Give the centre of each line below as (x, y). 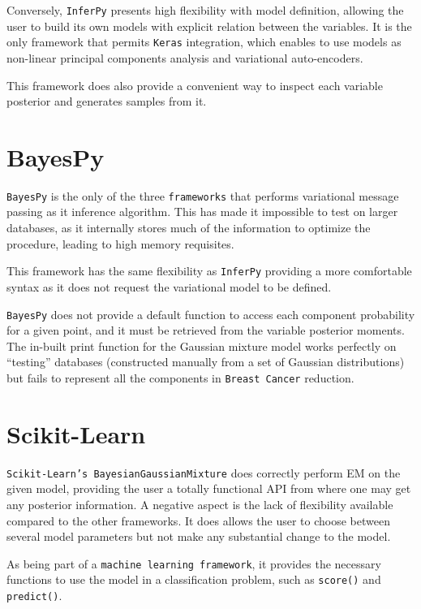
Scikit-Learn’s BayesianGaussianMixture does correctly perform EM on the (204, 472)
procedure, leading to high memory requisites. (120, 243)
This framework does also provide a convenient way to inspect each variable (195, 85)
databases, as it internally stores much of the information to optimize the (189, 228)
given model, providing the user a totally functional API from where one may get (209, 488)
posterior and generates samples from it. (107, 101)
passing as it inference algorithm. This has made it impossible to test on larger (202, 212)
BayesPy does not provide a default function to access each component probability (211, 314)
